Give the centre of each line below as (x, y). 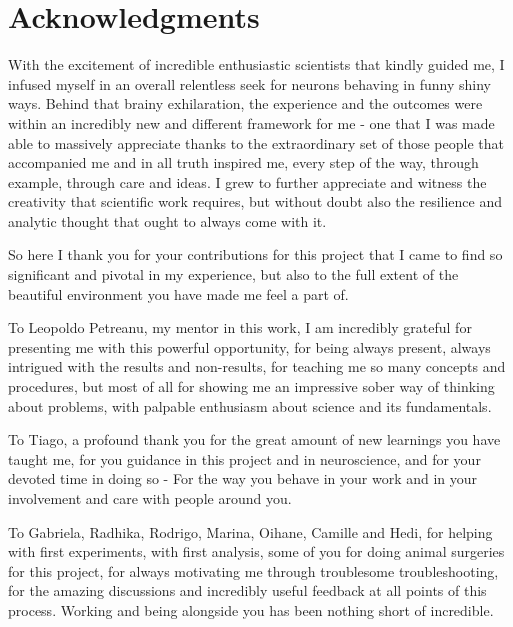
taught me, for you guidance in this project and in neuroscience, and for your (244, 458)
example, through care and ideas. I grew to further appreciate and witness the (247, 181)
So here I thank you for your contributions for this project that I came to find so (255, 254)
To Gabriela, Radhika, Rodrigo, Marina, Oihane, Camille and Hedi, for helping (250, 531)
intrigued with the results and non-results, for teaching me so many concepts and (257, 366)
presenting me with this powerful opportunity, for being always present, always (249, 346)
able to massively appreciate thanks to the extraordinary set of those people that (256, 142)
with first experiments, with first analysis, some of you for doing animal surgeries (256, 551)
